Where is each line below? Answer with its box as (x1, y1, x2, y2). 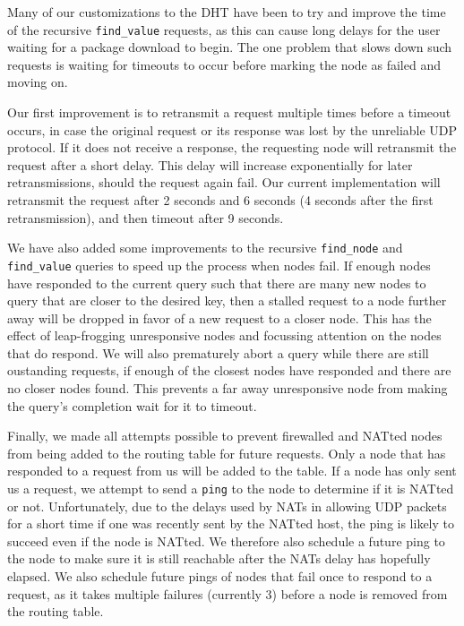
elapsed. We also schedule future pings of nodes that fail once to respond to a (7, 567, 433, 586)
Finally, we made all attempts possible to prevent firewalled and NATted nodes (7, 426, 443, 445)
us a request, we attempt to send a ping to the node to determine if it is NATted (7, 479, 454, 498)
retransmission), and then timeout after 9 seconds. (7, 208, 284, 227)
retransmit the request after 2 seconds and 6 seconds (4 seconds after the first (7, 191, 434, 209)
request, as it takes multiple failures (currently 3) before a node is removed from (7, 584, 448, 603)
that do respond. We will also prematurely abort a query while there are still (7, 343, 429, 362)
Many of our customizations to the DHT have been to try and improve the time (7, 3, 446, 21)
